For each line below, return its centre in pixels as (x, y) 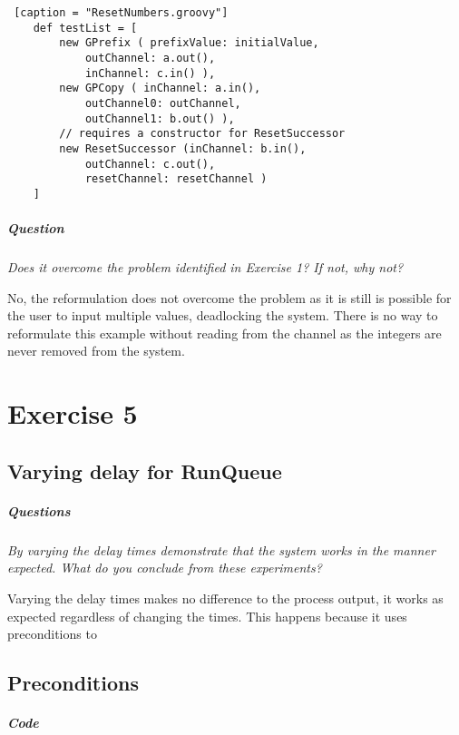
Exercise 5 (73, 413)
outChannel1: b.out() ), (160, 118)
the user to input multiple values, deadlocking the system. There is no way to (223, 315)
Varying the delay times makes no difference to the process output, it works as (225, 598)
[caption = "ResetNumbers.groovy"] (121, 13)
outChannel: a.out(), (150, 58)
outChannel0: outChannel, (163, 103)
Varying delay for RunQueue (145, 470)
